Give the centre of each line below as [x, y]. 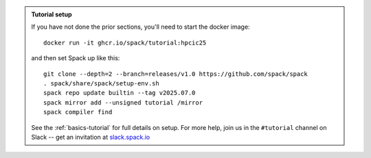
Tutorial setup [52, 14]
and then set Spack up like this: [76, 58]
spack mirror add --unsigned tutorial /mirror [123, 102]
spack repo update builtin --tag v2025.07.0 [120, 93]
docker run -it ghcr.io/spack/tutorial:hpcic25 [125, 42]
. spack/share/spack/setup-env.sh [101, 83]
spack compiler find [78, 112]
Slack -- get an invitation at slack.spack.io [91, 137]
